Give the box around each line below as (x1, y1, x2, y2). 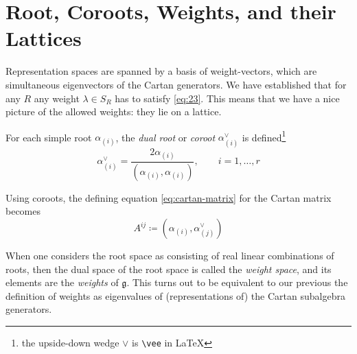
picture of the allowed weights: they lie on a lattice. (5, 104, 222, 119)
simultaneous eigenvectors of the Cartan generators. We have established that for (5, 77, 347, 91)
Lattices (5, 24, 82, 52)
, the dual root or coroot (115, 130, 216, 144)
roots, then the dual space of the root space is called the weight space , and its (5, 261, 332, 276)
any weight (34, 91, 80, 105)
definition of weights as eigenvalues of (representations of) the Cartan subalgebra (5, 288, 345, 303)
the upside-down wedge (21, 335, 119, 349)
